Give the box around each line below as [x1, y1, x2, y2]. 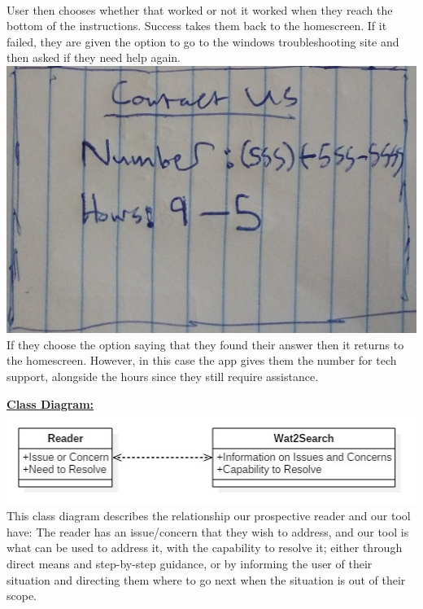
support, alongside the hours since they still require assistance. [7, 368, 319, 385]
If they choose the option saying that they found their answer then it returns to [7, 335, 404, 353]
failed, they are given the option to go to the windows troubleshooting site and [7, 33, 399, 50]
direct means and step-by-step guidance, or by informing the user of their [7, 554, 373, 572]
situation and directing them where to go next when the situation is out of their [7, 571, 406, 588]
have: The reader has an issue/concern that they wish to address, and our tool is [7, 523, 409, 540]
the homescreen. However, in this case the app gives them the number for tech [7, 352, 397, 369]
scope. [7, 587, 37, 604]
